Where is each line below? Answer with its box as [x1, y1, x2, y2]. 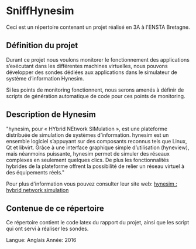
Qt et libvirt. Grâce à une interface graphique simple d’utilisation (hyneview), [6, 144, 190, 151]
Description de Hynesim [6, 110, 97, 120]
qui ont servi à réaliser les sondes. [6, 225, 89, 233]
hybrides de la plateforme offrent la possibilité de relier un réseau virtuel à [6, 163, 184, 170]
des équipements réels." [6, 169, 65, 176]
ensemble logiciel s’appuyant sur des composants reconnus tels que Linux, [6, 137, 187, 144]
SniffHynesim [6, 4, 74, 18]
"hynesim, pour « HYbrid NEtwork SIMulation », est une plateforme [6, 125, 168, 132]
